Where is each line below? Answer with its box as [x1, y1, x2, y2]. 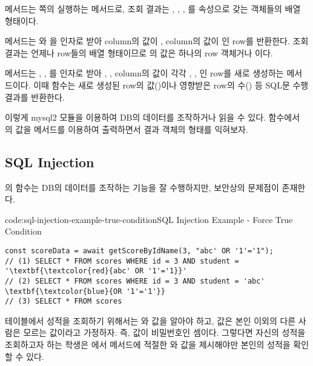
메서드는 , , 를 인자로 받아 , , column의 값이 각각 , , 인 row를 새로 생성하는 [5, 67, 284, 79]
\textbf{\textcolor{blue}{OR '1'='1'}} [5, 287, 165, 296]
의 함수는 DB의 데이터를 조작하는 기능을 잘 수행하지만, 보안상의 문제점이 [5, 181, 279, 193]
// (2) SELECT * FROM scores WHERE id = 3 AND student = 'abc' [5, 276, 265, 285]
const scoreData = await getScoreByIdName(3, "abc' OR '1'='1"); [5, 246, 274, 255]
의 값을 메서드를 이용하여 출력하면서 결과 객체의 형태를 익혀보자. [5, 122, 248, 135]
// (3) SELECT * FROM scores [5, 297, 122, 306]
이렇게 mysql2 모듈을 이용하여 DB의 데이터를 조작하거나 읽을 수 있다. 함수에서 [5, 111, 300, 124]
